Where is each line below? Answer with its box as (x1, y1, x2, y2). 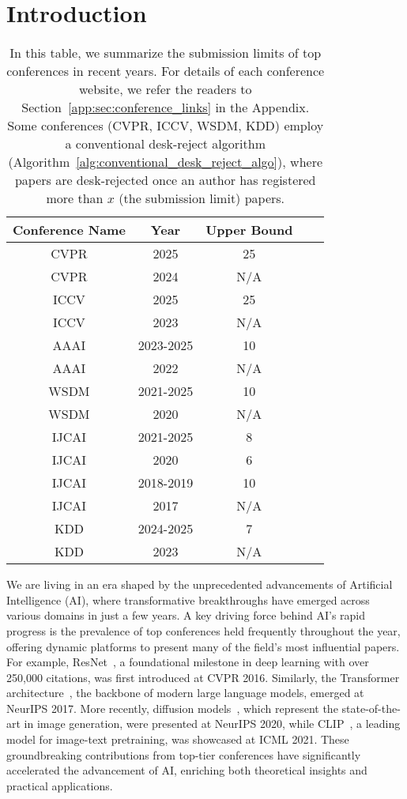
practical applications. (6, 777, 113, 793)
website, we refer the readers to (78, 80, 252, 99)
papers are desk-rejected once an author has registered (14, 171, 316, 190)
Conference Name (13, 220, 126, 239)
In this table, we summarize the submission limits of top (9, 43, 322, 62)
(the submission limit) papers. (119, 189, 285, 208)
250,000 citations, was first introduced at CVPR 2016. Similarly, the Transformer (6, 669, 400, 685)
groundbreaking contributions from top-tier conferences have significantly (6, 746, 361, 763)
